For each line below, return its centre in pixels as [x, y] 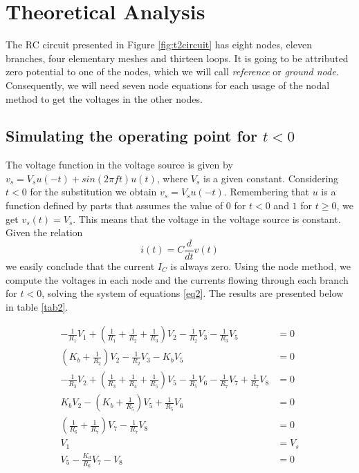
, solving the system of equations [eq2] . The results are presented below [193, 293]
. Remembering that [267, 192]
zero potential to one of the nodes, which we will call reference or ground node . [172, 71]
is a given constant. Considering [271, 178]
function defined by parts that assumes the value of [114, 205]
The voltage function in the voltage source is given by [119, 165]
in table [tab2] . [37, 306]
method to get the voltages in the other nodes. [104, 98]
